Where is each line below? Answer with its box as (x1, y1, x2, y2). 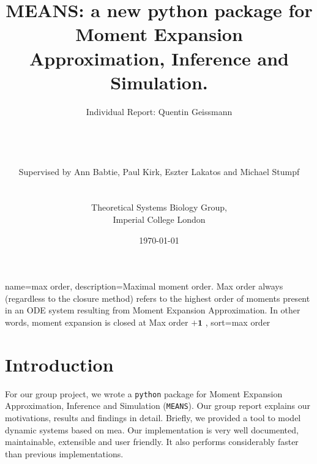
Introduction (5, 351, 114, 376)
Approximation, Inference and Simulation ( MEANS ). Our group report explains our (5, 399, 311, 412)
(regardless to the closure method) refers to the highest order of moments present (5, 291, 310, 304)
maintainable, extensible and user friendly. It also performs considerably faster (5, 435, 299, 448)
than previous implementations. (5, 447, 124, 460)
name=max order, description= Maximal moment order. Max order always (5, 280, 283, 293)
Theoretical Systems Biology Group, (91, 201, 227, 214)
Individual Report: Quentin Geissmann (86, 105, 233, 118)
